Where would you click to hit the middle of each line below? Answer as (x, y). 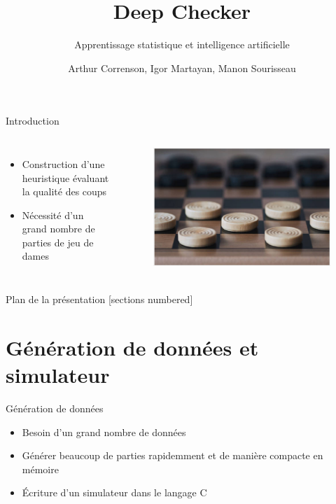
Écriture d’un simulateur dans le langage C (114, 492)
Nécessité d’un (53, 215)
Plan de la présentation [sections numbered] (99, 299)
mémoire (40, 469)
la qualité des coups (64, 191)
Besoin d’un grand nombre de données (104, 432)
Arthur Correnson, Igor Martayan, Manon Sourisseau (182, 68)
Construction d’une (63, 163)
